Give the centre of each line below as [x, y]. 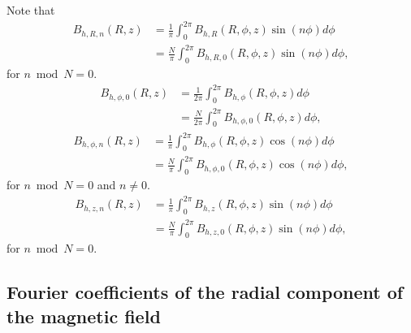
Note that [31, 10]
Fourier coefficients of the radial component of [205, 292]
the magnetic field [84, 316]
